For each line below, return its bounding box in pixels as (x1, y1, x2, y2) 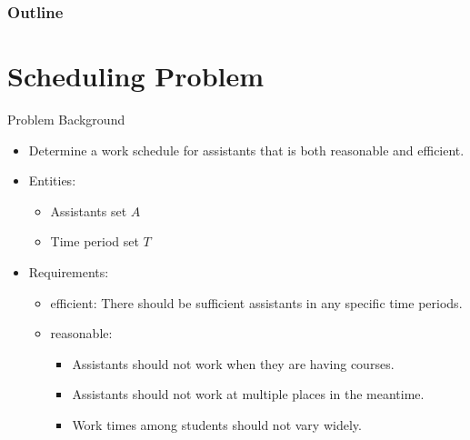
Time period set (50, 232, 139, 251)
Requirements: (28, 262, 109, 281)
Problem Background (7, 109, 125, 128)
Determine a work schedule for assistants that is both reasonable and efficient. (28, 140, 465, 159)
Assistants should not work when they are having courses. (72, 354, 395, 373)
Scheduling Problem (7, 57, 265, 95)
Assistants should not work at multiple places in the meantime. (72, 385, 425, 404)
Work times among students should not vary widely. (72, 415, 362, 434)
